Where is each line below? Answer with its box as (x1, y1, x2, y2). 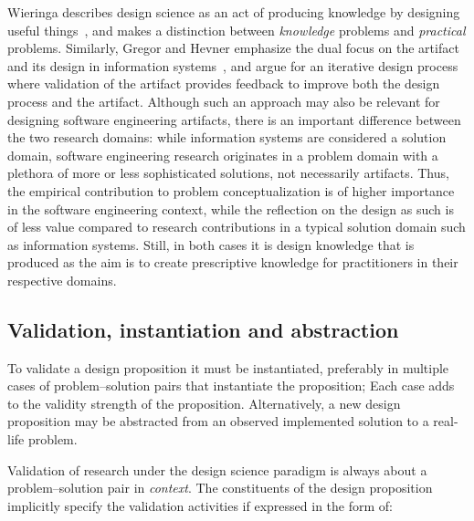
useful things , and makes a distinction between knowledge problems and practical (7, 20, 466, 39)
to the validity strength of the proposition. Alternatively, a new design (7, 393, 401, 412)
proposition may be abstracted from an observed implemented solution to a (7, 412, 429, 431)
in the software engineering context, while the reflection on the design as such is (7, 199, 454, 218)
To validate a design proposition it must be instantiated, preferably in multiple (7, 358, 449, 377)
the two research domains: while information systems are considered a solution (7, 128, 447, 147)
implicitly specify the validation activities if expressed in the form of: (7, 495, 393, 515)
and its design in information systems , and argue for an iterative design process (7, 56, 458, 75)
